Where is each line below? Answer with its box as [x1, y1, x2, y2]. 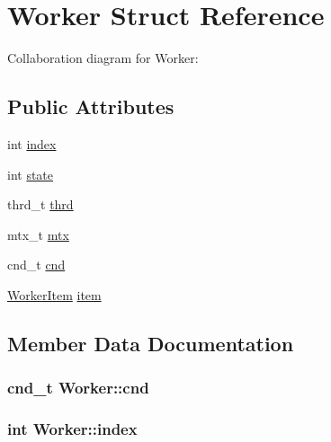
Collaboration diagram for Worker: [7, 49, 199, 67]
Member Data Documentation [7, 329, 294, 357]
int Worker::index [7, 418, 138, 440]
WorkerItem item [7, 285, 102, 304]
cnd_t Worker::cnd [7, 376, 149, 399]
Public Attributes [7, 93, 174, 120]
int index [7, 134, 57, 153]
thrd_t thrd [7, 195, 74, 214]
